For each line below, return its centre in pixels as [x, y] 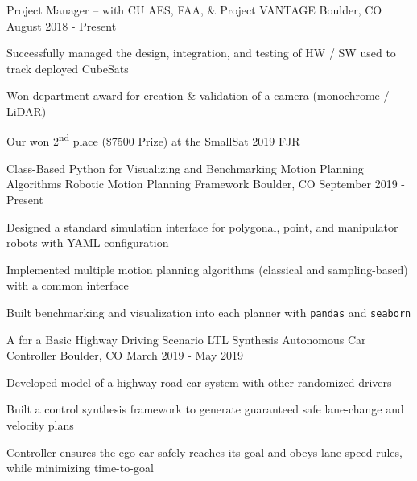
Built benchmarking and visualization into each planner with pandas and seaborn [209, 312]
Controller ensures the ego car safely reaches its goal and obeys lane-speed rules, [204, 452]
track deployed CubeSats [68, 68]
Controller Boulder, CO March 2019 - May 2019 [125, 355]
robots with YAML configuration [88, 243]
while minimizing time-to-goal [80, 468]
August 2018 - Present [62, 25]
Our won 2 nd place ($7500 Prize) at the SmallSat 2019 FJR [153, 140]
